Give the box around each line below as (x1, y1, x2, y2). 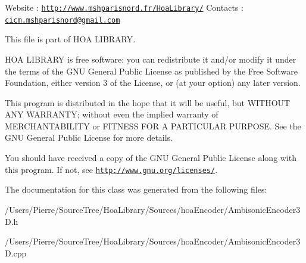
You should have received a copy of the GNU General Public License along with (5, 151, 297, 164)
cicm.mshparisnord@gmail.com (5, 16, 120, 24)
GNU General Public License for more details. (5, 131, 173, 144)
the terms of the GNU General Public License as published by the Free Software (5, 64, 298, 77)
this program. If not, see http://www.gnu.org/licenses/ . (5, 163, 218, 175)
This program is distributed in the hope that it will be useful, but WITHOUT (5, 96, 291, 109)
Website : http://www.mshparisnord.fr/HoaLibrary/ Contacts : (5, 1, 243, 13)
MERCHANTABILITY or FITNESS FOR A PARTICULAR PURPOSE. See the (5, 119, 301, 132)
